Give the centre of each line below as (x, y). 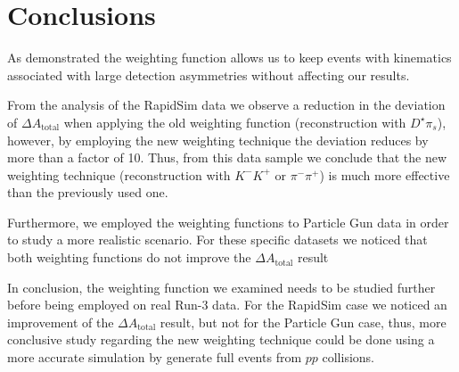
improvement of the (61, 322)
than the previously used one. (88, 192)
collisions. (348, 357)
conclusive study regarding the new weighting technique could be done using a (221, 339)
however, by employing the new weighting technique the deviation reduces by (218, 140)
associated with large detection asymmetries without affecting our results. (209, 74)
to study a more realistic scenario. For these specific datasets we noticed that (217, 240)
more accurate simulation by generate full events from (155, 357)
